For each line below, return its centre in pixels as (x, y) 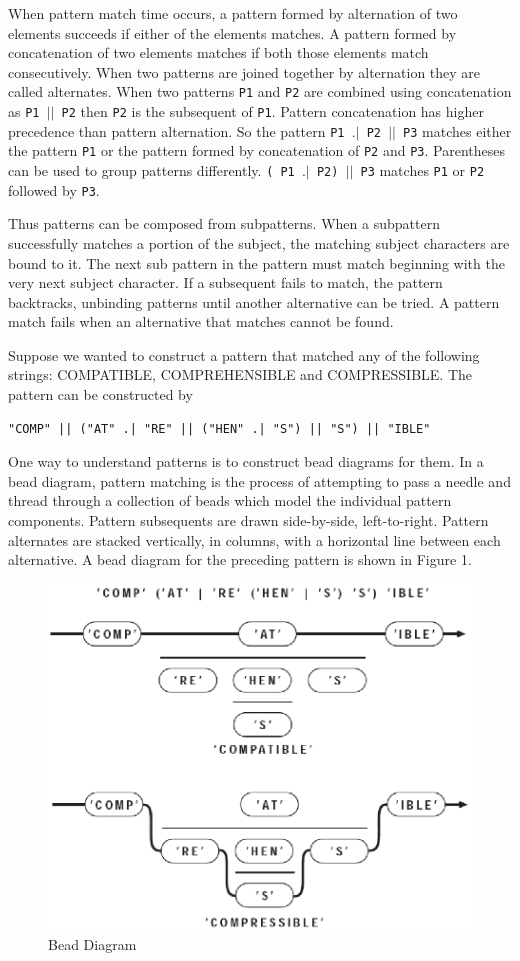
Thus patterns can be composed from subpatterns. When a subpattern (224, 223)
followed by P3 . (54, 189)
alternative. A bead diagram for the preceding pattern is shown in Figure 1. (240, 559)
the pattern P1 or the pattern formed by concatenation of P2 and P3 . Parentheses (257, 150)
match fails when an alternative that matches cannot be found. (201, 321)
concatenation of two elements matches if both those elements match (218, 52)
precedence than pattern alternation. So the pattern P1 (176, 130)
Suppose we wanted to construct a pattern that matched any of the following (244, 354)
